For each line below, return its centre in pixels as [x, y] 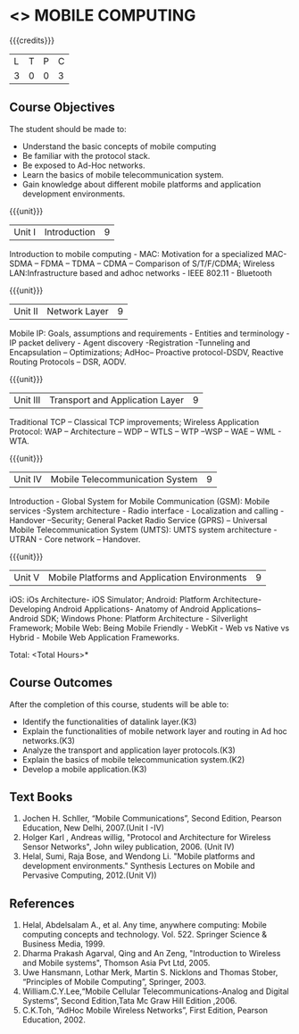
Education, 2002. [54, 1020]
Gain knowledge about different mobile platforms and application [141, 184]
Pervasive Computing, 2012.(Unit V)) [90, 875]
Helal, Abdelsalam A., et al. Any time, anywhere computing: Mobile [145, 925]
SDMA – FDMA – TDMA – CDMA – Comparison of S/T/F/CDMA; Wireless [142, 263]
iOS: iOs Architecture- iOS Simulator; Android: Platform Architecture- [135, 599]
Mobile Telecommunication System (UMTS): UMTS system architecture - [143, 530]
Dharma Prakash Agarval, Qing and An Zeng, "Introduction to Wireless [151, 954]
